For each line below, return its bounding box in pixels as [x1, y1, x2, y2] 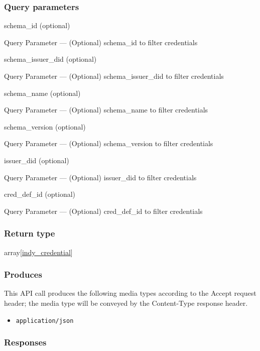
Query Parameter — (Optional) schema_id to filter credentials [4, 37, 198, 47]
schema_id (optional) [4, 20, 70, 31]
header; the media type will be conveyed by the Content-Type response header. [4, 297, 248, 308]
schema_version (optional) [4, 121, 86, 132]
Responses [4, 336, 47, 348]
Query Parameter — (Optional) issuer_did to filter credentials [4, 172, 197, 182]
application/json [16, 317, 74, 324]
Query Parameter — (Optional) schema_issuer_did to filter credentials [4, 71, 224, 81]
